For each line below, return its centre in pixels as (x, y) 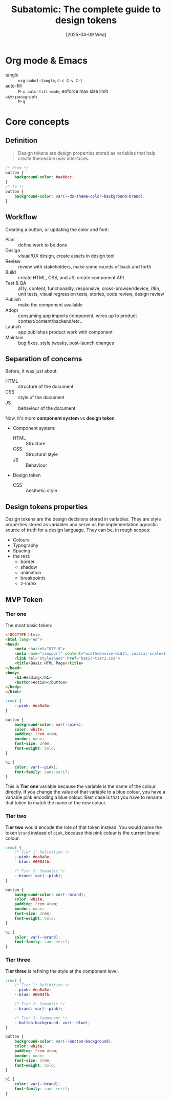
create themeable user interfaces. (54, 158)
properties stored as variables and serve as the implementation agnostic (82, 525)
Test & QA (16, 283)
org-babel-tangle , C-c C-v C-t (50, 80)
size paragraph (21, 96)
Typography (26, 545)
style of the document (41, 398)
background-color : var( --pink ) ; (49, 724)
